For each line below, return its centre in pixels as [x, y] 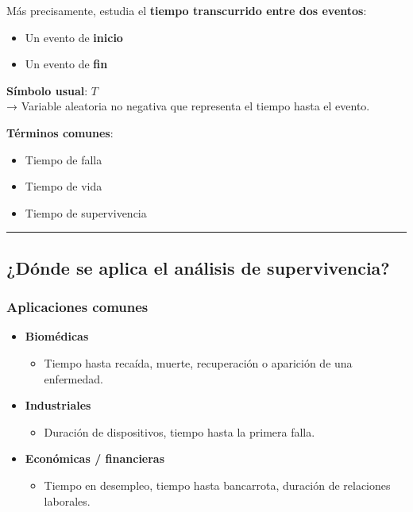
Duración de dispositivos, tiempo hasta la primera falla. [179, 431]
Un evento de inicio [74, 37]
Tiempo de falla [64, 159]
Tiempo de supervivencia [86, 212]
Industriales [58, 405]
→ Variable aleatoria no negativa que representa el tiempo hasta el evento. [188, 106]
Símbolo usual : [47, 90]
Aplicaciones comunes [77, 307]
